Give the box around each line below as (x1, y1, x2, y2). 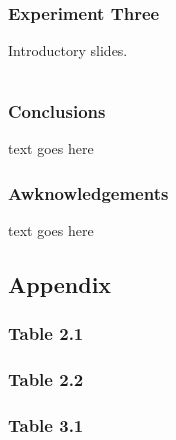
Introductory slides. (8, 40, 128, 61)
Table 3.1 (8, 413, 84, 438)
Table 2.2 (8, 367, 84, 392)
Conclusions (8, 99, 106, 123)
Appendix (8, 269, 112, 300)
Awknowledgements (8, 180, 169, 205)
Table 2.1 (8, 321, 84, 346)
